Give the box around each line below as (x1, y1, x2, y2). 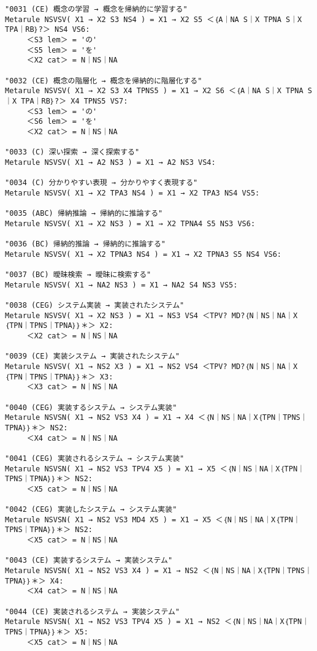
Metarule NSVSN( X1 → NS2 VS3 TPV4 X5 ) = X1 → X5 (5, 464, 216, 473)
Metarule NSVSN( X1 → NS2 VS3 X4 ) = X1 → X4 (5, 413, 194, 422)
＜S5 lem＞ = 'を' (26, 45, 97, 55)
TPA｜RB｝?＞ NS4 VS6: (5, 25, 90, 34)
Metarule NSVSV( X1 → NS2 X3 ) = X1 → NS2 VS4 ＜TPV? (5, 362, 227, 371)
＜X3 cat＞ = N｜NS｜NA (26, 383, 118, 392)
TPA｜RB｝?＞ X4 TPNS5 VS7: (21, 96, 128, 105)
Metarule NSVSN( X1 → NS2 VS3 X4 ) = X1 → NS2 (5, 566, 198, 576)
